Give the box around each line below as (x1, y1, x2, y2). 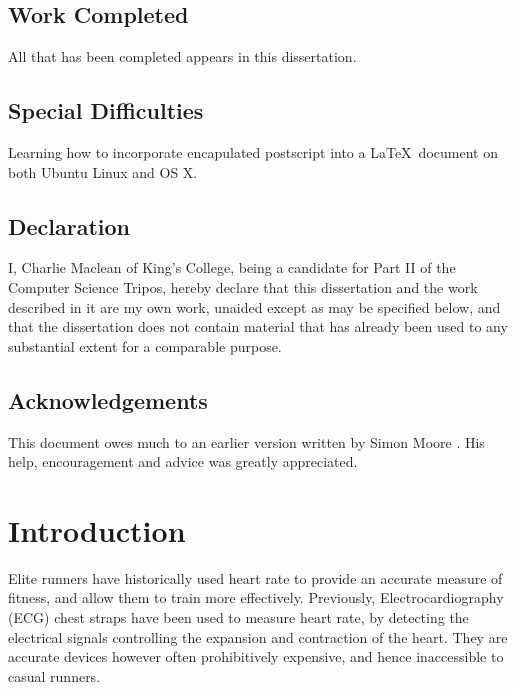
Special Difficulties (8, 95, 204, 126)
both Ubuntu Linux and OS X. (8, 161, 198, 182)
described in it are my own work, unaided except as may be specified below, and (8, 296, 501, 317)
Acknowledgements (8, 384, 208, 415)
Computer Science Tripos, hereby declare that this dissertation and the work (8, 276, 478, 297)
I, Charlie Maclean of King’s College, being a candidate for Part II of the (8, 257, 456, 278)
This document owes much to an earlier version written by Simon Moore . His (8, 431, 485, 452)
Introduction (8, 509, 186, 550)
